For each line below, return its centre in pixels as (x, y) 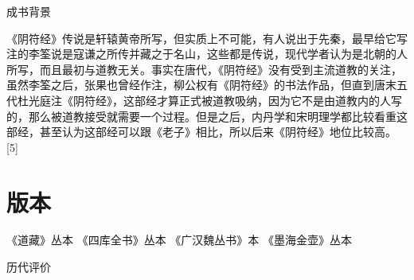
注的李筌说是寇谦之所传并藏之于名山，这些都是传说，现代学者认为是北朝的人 (207, 54)
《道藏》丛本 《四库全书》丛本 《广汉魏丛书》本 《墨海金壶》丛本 (179, 240)
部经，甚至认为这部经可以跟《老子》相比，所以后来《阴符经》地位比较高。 (201, 132)
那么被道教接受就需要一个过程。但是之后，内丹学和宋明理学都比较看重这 (218, 116)
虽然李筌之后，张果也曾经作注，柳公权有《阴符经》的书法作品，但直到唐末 (201, 85)
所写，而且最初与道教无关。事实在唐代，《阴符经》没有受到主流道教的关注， (204, 69)
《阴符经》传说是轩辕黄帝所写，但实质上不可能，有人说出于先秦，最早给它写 (207, 38)
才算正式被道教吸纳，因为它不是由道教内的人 (273, 100)
